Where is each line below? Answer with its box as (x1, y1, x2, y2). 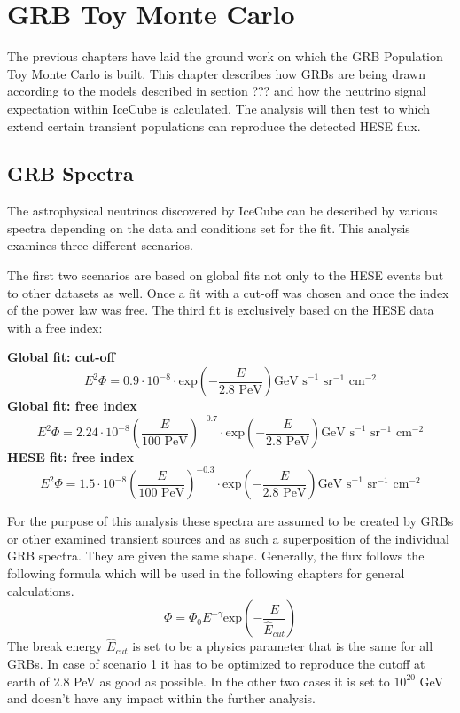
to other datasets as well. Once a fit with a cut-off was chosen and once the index (7, 283, 449, 302)
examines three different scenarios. (7, 236, 193, 255)
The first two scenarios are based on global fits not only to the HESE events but (7, 266, 444, 285)
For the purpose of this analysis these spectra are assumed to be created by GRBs (7, 512, 454, 530)
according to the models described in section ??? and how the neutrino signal (7, 82, 426, 100)
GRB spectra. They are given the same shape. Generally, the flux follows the (7, 546, 425, 565)
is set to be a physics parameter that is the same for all (132, 637, 433, 655)
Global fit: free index (7, 396, 137, 415)
